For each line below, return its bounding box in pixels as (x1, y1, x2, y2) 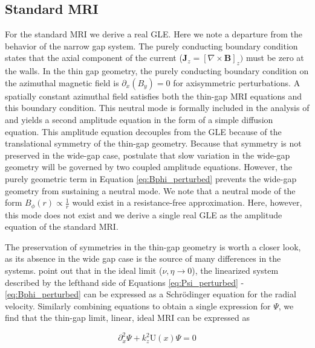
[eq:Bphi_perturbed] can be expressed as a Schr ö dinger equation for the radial (5, 288, 296, 300)
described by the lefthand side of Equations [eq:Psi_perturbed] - (5, 276, 244, 288)
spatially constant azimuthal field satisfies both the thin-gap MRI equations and (5, 89, 302, 102)
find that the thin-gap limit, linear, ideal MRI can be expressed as (5, 311, 250, 324)
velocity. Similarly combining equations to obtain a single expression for (5, 299, 271, 312)
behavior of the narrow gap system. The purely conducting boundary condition (5, 39, 298, 52)
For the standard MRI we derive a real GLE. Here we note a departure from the (5, 28, 303, 40)
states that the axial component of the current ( (5, 51, 183, 64)
